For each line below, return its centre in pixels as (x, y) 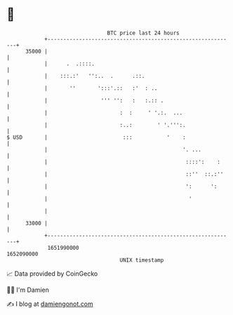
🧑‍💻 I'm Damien (28, 290)
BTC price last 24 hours (143, 33)
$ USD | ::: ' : (96, 137)
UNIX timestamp (142, 260)
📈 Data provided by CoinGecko (52, 274)
